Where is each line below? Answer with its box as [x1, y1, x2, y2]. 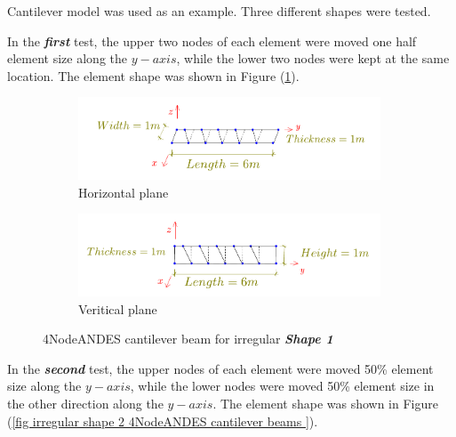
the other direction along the [7, 394, 164, 412]
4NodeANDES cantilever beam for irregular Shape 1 [43, 329, 333, 348]
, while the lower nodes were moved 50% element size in [130, 376, 435, 395]
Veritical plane [78, 299, 157, 318]
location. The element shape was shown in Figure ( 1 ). [7, 66, 300, 85]
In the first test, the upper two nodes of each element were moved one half [7, 31, 417, 50]
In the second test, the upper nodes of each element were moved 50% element [7, 359, 434, 377]
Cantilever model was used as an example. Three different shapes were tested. [7, 2, 431, 20]
